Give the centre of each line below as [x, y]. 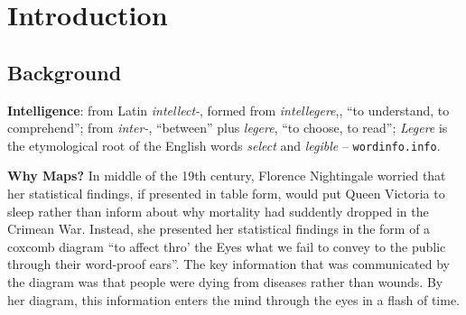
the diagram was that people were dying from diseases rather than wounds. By [225, 281]
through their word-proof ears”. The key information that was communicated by [229, 264]
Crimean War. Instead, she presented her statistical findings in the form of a [219, 229]
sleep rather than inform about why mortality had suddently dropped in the [218, 211]
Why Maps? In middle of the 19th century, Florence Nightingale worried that [227, 176]
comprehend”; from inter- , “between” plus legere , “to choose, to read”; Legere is [228, 128]
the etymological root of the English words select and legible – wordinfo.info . [224, 145]
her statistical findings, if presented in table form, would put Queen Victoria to [226, 194]
